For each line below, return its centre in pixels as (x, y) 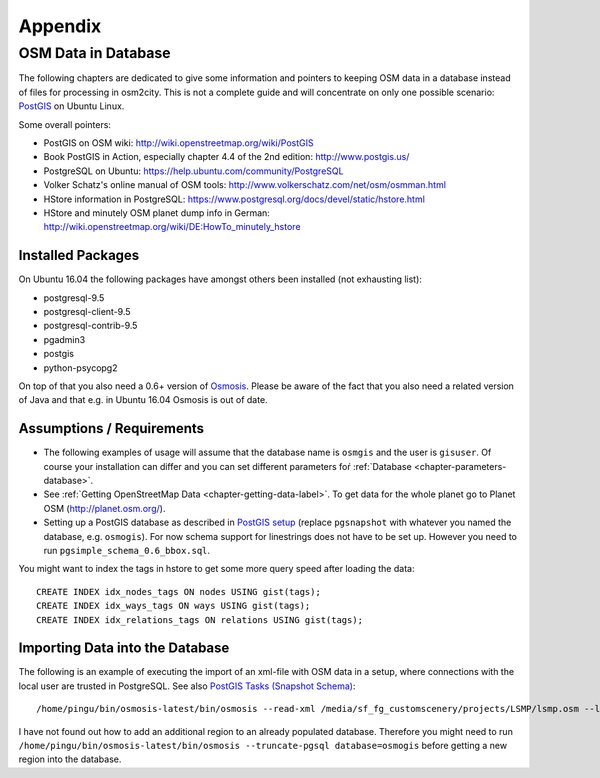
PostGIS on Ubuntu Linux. (71, 106)
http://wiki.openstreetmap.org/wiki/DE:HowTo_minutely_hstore (172, 227)
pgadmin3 (64, 339)
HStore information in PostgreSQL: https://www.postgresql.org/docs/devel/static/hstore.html (234, 199)
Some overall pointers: (65, 124)
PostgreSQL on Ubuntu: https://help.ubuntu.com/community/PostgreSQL (193, 171)
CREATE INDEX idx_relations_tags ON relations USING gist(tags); (200, 619)
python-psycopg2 (80, 367)
